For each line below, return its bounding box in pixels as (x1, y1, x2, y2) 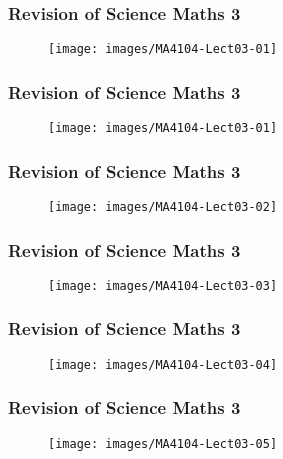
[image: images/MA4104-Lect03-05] (48, 436, 278, 451)
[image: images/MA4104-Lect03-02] (48, 199, 278, 214)
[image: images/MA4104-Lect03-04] (48, 357, 278, 372)
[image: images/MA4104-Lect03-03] (48, 278, 278, 293)
